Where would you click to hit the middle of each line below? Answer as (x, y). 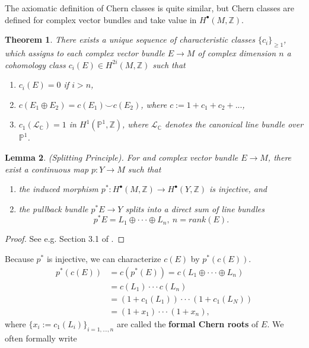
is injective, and (238, 189)
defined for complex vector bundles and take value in (101, 19)
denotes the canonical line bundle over (234, 124)
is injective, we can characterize (104, 258)
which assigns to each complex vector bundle (85, 52)
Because (19, 258)
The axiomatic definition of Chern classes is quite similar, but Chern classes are (150, 8)
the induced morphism (58, 189)
